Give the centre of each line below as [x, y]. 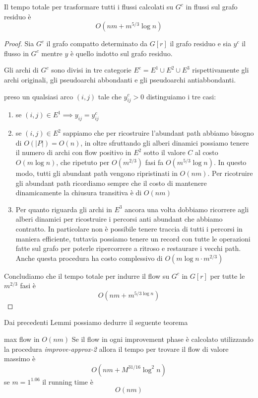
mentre [52, 53]
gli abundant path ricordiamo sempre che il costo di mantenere [111, 183]
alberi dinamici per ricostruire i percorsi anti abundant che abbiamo [119, 219]
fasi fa [154, 162]
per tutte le [227, 276]
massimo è [20, 358]
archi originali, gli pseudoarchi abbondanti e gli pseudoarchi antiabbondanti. [120, 79]
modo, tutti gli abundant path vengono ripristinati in [97, 173]
